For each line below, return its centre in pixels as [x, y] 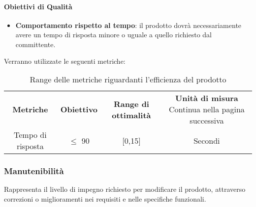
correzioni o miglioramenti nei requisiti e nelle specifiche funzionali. [105, 198]
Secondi [207, 140]
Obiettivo [79, 109]
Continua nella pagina [207, 109]
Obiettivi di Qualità [38, 6]
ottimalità [131, 115]
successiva [207, 121]
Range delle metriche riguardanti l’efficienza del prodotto [128, 79]
